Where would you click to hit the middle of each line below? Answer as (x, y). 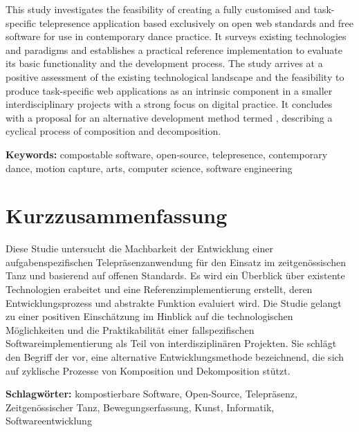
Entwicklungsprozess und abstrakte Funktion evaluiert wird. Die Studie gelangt (174, 302)
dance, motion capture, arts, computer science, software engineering (149, 168)
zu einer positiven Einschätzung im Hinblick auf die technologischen (149, 316)
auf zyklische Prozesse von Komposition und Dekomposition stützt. (148, 370)
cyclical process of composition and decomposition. (113, 131)
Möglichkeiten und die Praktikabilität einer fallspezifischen (130, 329)
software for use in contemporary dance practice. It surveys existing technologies (176, 36)
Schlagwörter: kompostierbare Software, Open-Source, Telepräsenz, (151, 394)
